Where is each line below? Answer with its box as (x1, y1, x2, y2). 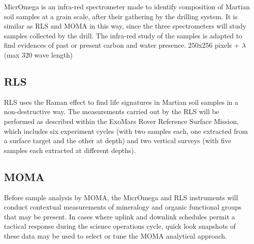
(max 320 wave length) (4, 49, 73, 60)
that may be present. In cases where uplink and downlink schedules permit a (4, 211, 235, 221)
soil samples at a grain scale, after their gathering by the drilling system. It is (4, 11, 238, 21)
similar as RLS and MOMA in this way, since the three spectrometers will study (4, 21, 247, 31)
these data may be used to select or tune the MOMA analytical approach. (4, 230, 227, 241)
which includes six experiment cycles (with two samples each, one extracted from (4, 125, 248, 136)
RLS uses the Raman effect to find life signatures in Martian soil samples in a (4, 96, 238, 107)
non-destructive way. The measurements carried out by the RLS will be (4, 106, 220, 117)
